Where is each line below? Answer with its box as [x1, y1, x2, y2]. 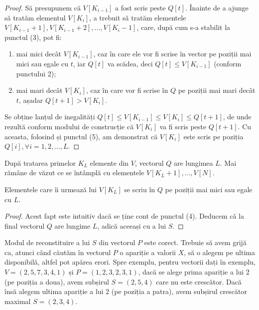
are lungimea [173, 157, 213, 168]
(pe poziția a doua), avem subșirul [4, 276, 109, 287]
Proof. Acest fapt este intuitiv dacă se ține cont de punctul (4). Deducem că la [4, 211, 244, 221]
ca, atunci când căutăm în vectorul [4, 247, 111, 257]
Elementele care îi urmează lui [4, 184, 97, 194]
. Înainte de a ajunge [185, 2, 249, 12]
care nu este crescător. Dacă [156, 276, 242, 287]
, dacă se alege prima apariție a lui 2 [138, 267, 250, 277]
